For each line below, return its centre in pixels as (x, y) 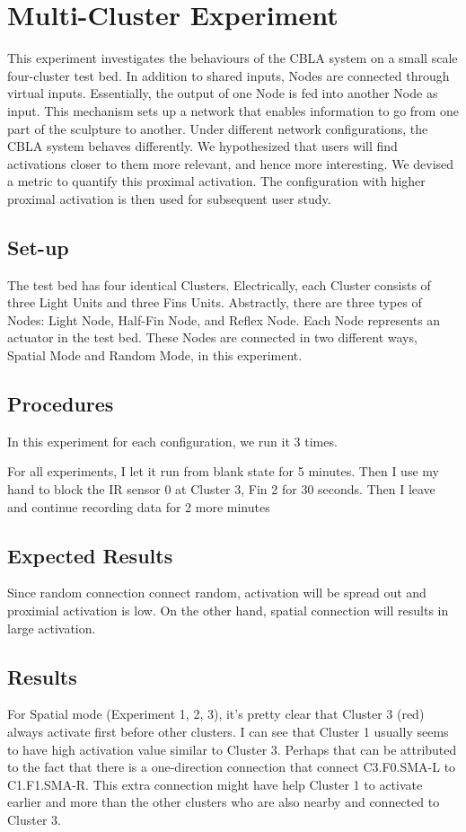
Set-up (38, 247)
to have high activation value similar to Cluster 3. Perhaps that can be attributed (232, 749)
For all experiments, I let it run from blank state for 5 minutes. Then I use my (223, 471)
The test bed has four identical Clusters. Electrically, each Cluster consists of (219, 284)
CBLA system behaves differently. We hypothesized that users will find (202, 146)
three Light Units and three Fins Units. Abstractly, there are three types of (215, 302)
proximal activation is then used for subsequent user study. (169, 198)
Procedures (61, 404)
